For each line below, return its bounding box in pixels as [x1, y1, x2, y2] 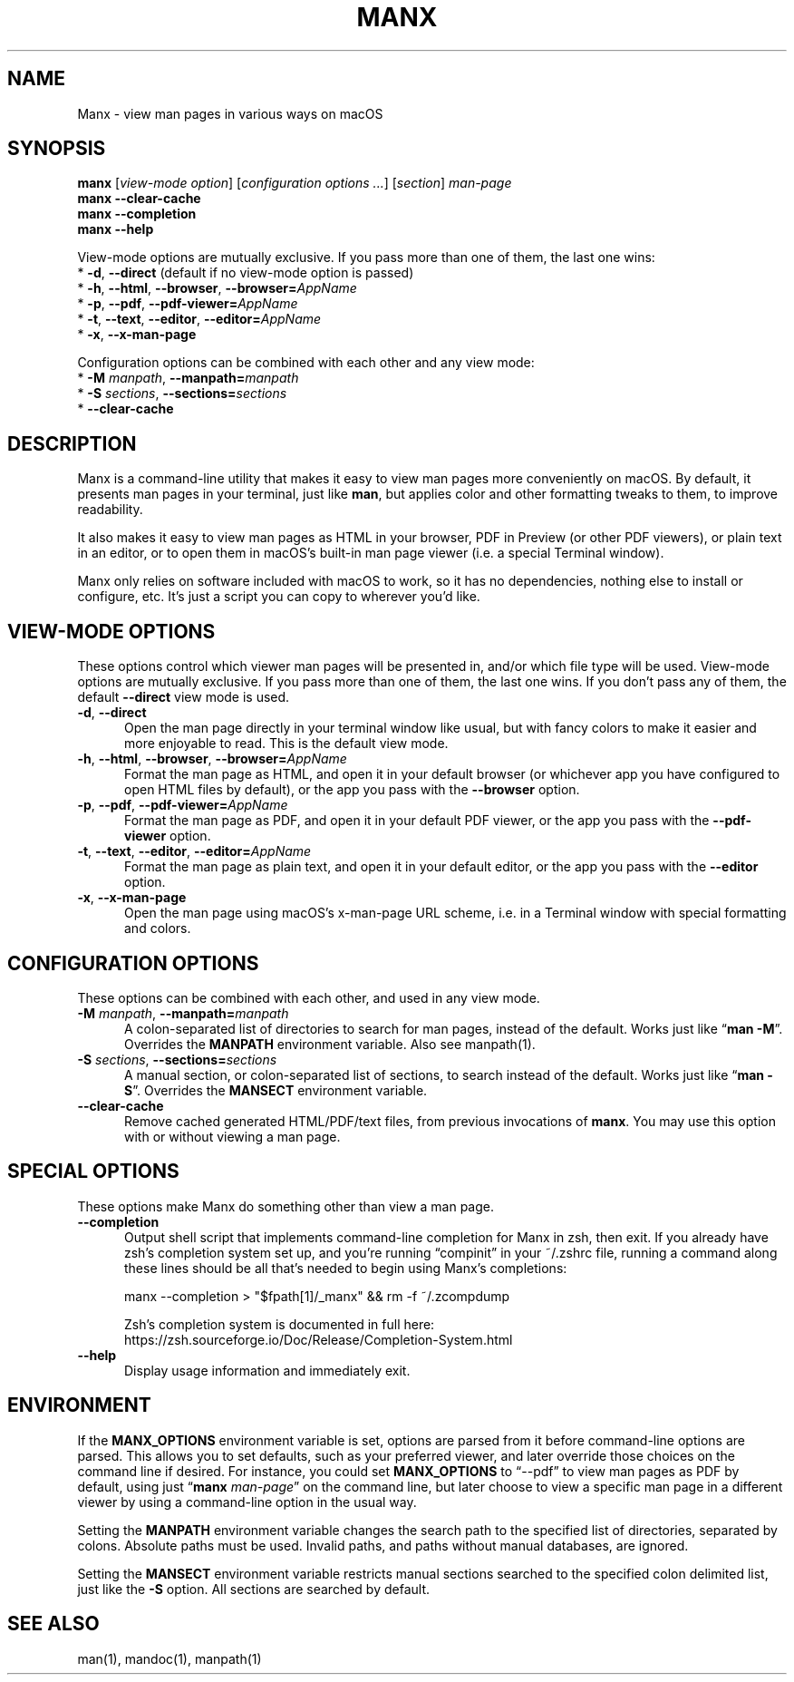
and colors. [124, 920, 191, 937]
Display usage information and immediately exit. [124, 1362, 411, 1378]
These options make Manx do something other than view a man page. [77, 1198, 494, 1214]
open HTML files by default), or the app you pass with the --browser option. [124, 782, 580, 798]
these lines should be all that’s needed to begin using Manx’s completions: [124, 1259, 567, 1276]
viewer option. [124, 828, 211, 844]
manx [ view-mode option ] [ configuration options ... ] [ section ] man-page [77, 175, 512, 191]
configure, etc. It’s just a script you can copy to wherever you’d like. [77, 588, 480, 605]
